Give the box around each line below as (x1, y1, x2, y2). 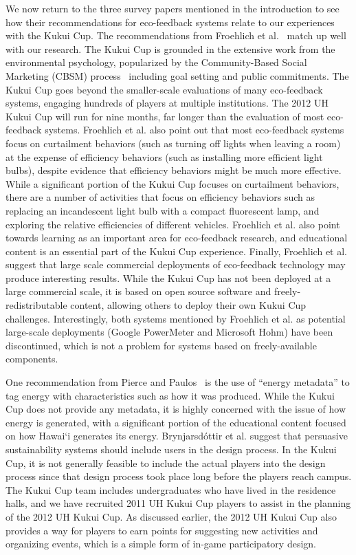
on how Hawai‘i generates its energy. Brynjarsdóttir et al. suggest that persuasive (5, 428, 348, 443)
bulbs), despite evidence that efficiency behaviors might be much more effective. (5, 163, 342, 177)
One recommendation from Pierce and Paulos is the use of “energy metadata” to (5, 375, 350, 389)
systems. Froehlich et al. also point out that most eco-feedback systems (45, 122, 344, 137)
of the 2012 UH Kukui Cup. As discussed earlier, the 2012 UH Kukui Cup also (5, 509, 337, 523)
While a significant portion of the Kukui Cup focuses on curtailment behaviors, (5, 176, 340, 191)
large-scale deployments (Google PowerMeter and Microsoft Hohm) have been (5, 325, 333, 339)
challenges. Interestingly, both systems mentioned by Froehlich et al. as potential (5, 311, 346, 325)
